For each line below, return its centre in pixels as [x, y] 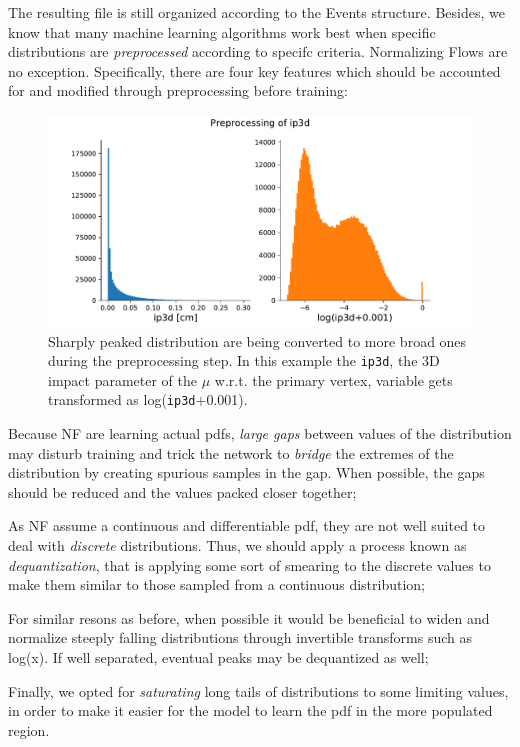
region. [29, 729]
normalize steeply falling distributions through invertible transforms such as [240, 637]
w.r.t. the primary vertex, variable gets [333, 379]
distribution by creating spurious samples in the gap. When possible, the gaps [246, 472]
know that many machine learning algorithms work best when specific [222, 31]
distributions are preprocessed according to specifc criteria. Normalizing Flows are [258, 51]
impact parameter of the [123, 379]
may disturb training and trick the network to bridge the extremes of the [231, 452]
